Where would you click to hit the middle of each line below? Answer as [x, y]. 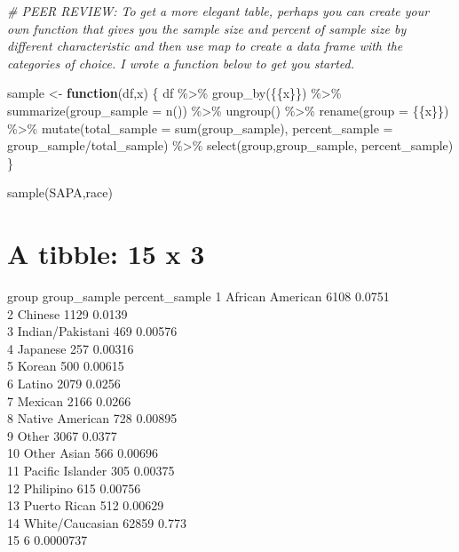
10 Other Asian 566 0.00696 [83, 453]
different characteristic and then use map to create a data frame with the [205, 46]
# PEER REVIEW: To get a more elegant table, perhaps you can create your [218, 11]
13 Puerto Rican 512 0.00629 [86, 505]
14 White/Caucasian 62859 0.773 [97, 522]
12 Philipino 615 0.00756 [74, 488]
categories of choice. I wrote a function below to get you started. [181, 63]
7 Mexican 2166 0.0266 [69, 400]
